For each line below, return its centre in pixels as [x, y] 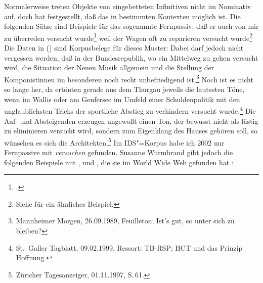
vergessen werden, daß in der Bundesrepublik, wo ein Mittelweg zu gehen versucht [131, 57]
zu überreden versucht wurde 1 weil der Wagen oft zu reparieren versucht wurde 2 [128, 37]
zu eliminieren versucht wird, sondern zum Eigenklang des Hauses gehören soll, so [131, 131]
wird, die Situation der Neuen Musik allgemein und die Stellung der [109, 67]
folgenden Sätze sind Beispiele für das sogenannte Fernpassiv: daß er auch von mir [131, 26]
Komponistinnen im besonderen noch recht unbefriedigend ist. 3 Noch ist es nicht [129, 78]
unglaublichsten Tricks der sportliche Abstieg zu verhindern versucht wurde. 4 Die [130, 110]
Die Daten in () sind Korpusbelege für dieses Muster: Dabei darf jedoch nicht [124, 48]
